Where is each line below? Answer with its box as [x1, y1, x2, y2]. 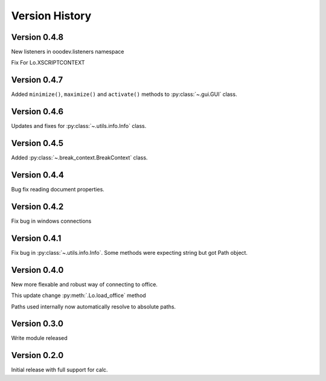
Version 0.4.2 [11, 201, 64, 211]
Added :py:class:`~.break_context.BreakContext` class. [11, 154, 148, 161]
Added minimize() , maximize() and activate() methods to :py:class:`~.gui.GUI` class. [11, 91, 238, 98]
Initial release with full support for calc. [11, 366, 108, 374]
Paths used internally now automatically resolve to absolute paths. [11, 303, 176, 310]
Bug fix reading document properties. [11, 186, 105, 193]
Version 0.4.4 [11, 170, 65, 180]
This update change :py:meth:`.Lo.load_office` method [11, 292, 146, 299]
